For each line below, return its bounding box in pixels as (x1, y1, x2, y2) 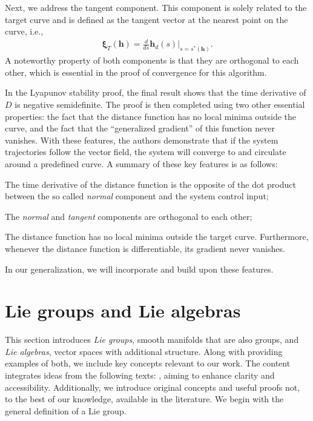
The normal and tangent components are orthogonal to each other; (5, 210, 252, 222)
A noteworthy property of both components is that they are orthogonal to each (5, 54, 299, 67)
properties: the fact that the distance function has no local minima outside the (5, 110, 297, 122)
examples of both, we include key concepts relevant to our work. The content (5, 357, 291, 370)
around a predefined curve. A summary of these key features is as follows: (5, 157, 278, 170)
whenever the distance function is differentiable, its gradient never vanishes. (5, 242, 285, 254)
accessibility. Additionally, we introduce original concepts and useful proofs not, (5, 380, 300, 393)
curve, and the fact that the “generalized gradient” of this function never (5, 122, 275, 134)
